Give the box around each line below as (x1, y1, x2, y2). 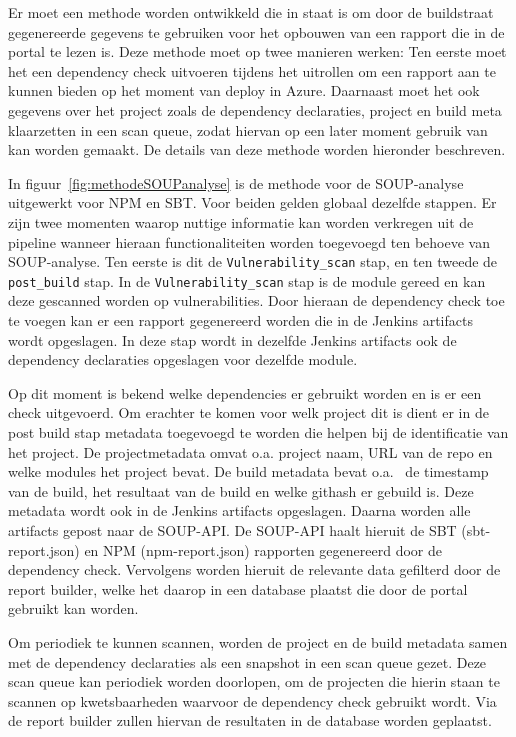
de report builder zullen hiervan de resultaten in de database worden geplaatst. (8, 710, 492, 731)
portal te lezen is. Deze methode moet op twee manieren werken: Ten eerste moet (8, 41, 507, 62)
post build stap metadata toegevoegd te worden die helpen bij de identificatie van (8, 422, 509, 442)
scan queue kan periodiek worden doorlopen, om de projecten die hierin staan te (8, 671, 500, 692)
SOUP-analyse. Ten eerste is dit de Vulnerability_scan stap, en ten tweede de (8, 251, 498, 272)
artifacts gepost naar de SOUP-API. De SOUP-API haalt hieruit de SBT (8, 519, 457, 540)
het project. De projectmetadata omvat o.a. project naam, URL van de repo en (8, 441, 493, 462)
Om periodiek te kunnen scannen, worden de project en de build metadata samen (8, 631, 508, 652)
